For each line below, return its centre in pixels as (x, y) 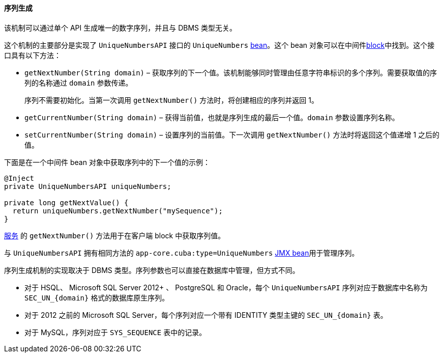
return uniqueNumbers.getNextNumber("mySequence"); (117, 211)
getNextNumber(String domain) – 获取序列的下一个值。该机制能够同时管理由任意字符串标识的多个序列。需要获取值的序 (231, 72)
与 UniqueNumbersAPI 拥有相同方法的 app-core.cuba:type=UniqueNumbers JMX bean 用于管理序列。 (182, 253)
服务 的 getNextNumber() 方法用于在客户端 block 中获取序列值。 (115, 235)
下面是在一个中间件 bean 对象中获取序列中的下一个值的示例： (107, 162)
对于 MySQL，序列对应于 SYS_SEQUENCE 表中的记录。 (115, 332)
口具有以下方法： (33, 55)
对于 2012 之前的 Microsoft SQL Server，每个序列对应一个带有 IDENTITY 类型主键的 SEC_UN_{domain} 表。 (206, 315)
